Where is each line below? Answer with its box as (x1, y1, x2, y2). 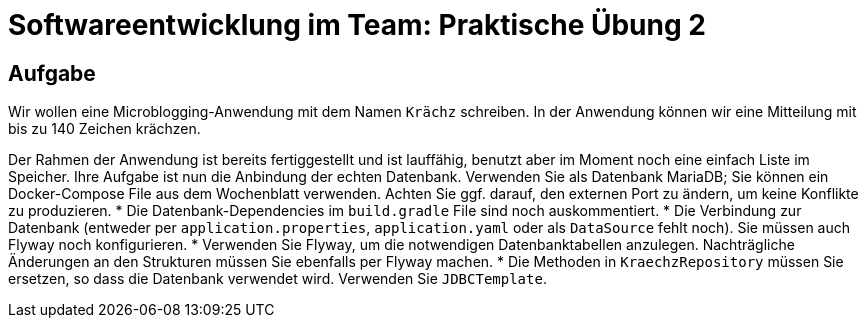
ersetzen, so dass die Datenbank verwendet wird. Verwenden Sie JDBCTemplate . (8, 270, 547, 288)
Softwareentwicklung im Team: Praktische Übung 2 (8, 8, 706, 42)
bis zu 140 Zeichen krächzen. (8, 120, 201, 138)
